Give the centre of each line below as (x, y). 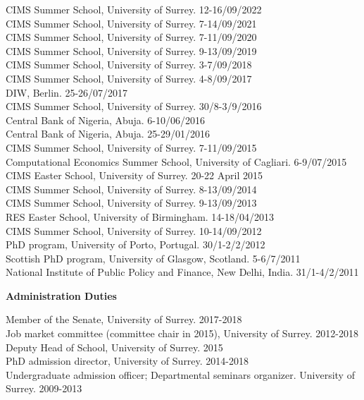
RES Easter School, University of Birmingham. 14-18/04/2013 (140, 216)
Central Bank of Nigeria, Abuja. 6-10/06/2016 (106, 120)
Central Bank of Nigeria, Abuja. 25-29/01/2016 (108, 134)
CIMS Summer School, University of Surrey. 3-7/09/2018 (129, 65)
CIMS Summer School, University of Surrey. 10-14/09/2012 (134, 230)
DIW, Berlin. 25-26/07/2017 (67, 92)
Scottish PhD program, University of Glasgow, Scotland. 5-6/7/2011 (153, 258)
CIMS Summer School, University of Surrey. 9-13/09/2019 (131, 50)
